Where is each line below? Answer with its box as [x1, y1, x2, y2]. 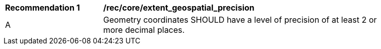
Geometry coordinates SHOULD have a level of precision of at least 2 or [103, 15, 377, 25]
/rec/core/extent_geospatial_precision [103, 3, 255, 13]
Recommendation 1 [5, 3, 80, 13]
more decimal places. [103, 25, 185, 35]
